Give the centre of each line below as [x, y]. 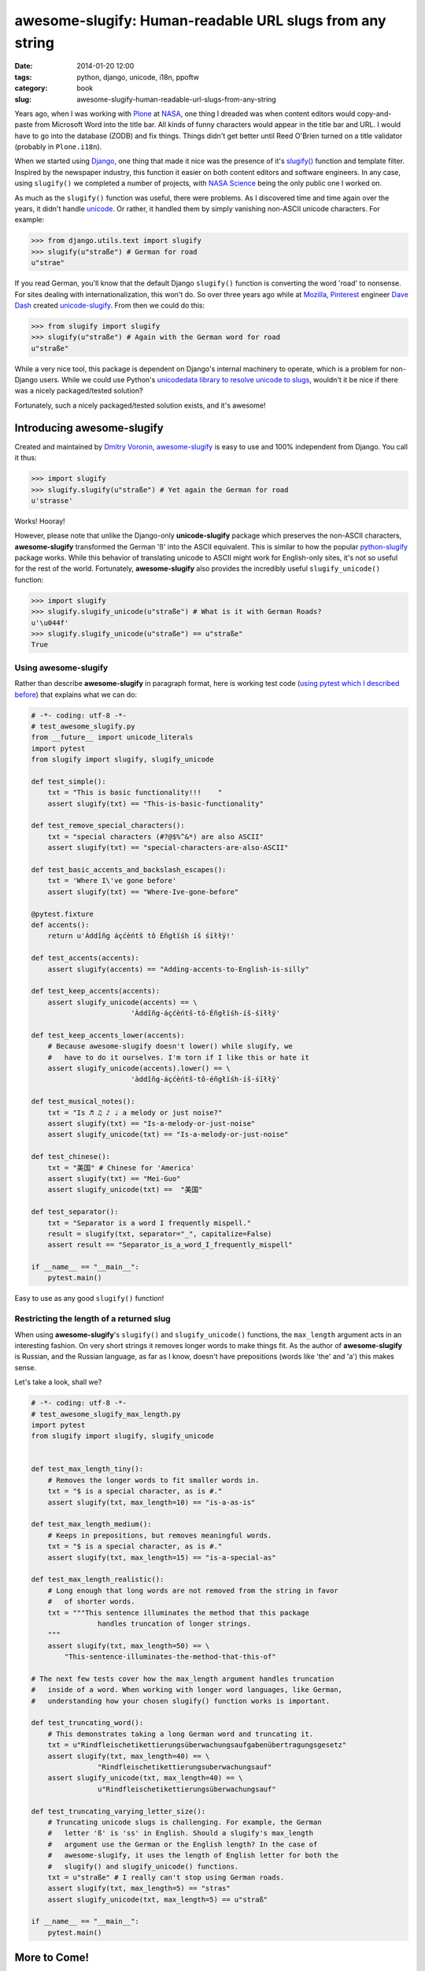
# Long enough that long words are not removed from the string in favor [193, 1590]
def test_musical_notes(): [83, 1101]
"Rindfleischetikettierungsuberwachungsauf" [185, 1767]
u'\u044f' [50, 622]
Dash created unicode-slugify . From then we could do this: [110, 305]
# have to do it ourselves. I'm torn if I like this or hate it [179, 1057]
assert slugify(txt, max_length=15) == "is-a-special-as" [162, 1557]
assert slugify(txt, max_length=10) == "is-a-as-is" [152, 1502]
